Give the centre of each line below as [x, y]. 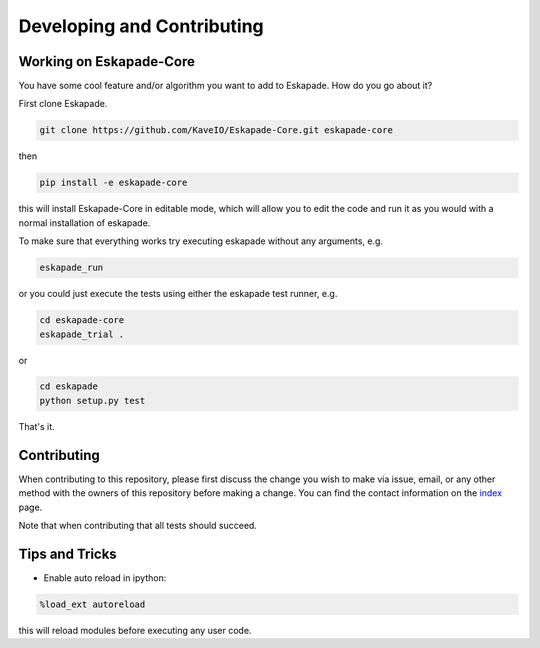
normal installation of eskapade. [84, 222]
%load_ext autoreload [92, 604]
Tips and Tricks [67, 553]
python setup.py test [92, 400]
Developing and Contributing [141, 26]
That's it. [36, 426]
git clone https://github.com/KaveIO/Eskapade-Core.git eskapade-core [216, 130]
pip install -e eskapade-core [113, 183]
